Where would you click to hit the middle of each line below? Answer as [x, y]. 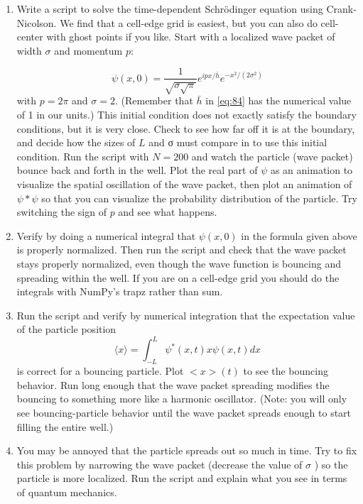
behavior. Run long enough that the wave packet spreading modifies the [173, 384]
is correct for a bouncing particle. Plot [100, 371]
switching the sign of [61, 212]
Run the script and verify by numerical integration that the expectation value [186, 315]
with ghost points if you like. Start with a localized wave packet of [191, 37]
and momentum [88, 50]
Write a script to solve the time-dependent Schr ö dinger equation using [170, 9]
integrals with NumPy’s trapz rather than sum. [120, 291]
